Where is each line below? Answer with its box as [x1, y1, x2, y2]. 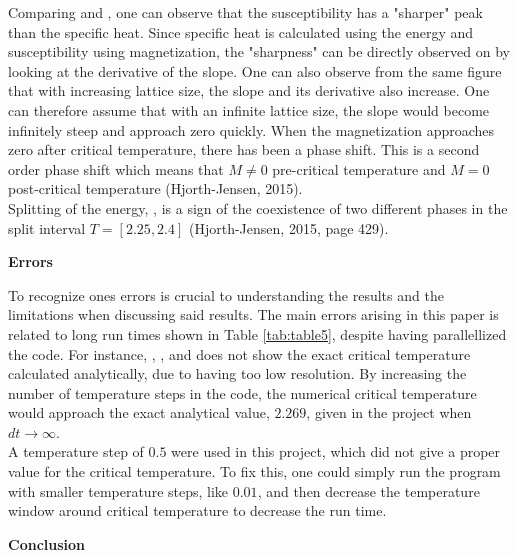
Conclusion [8, 533, 86, 554]
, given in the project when [306, 402, 472, 423]
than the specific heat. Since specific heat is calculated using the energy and [8, 21, 474, 42]
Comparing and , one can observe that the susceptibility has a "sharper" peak [8, 2, 483, 22]
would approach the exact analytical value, [8, 402, 270, 423]
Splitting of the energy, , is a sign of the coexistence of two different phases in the [8, 197, 508, 218]
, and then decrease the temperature [257, 480, 480, 501]
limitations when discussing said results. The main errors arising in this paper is [8, 304, 499, 325]
